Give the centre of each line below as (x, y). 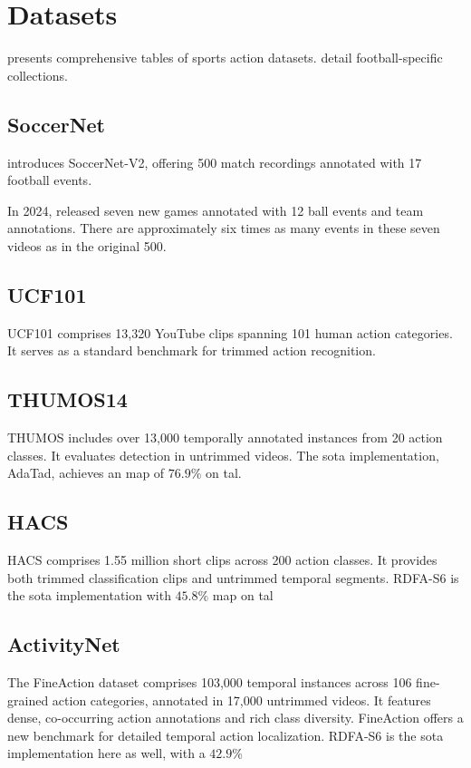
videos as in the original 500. (87, 245)
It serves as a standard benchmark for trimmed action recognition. (192, 350)
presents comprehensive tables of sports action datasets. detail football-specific (225, 58)
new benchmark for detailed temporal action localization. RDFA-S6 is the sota (226, 735)
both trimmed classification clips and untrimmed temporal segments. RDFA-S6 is (233, 577)
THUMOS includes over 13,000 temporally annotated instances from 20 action (225, 437)
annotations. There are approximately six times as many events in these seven (224, 228)
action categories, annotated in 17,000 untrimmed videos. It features (241, 700)
